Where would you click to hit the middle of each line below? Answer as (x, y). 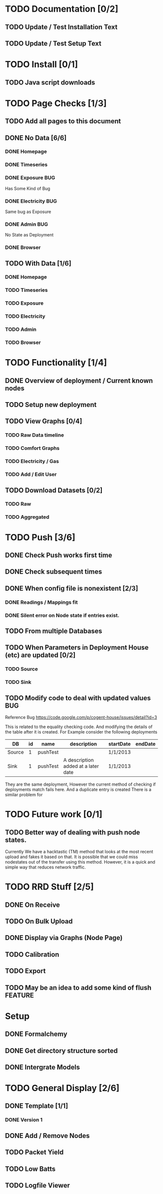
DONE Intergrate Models (42, 1067)
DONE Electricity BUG (31, 201)
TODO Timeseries (26, 290)
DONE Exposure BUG (30, 178)
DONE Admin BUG (27, 224)
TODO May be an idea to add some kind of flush (78, 988)
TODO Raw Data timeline (34, 435)
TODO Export (25, 971)
